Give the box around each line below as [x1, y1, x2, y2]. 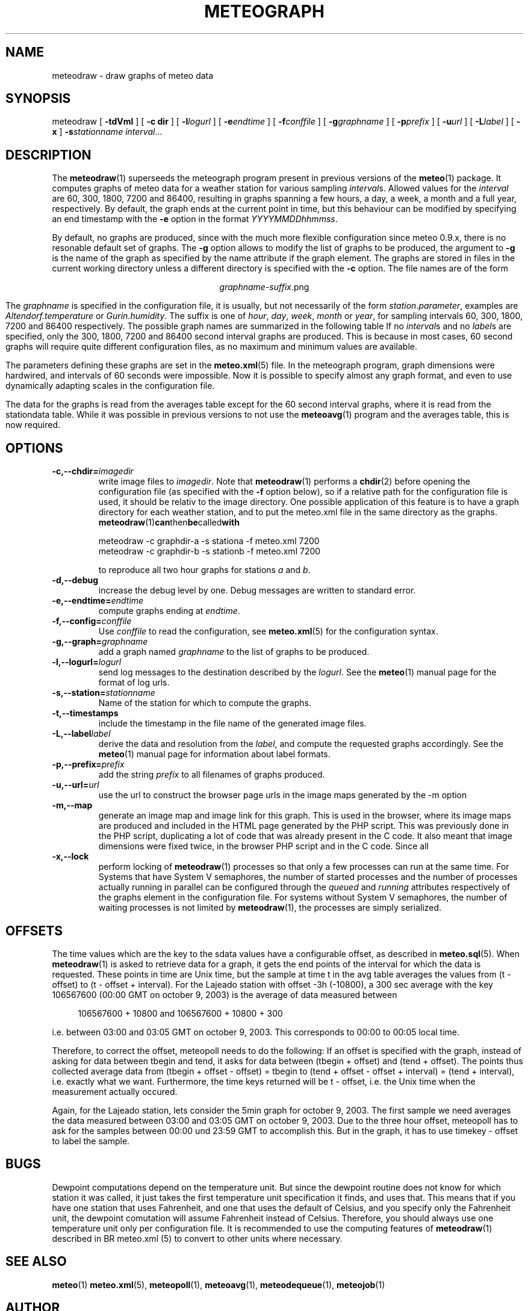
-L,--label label [52, 728, 111, 739]
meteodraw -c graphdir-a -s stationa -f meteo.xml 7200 [98, 536, 320, 547]
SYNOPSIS [5, 91, 71, 107]
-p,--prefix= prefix [52, 759, 125, 770]
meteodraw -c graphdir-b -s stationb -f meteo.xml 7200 [98, 546, 321, 557]
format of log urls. [98, 677, 170, 688]
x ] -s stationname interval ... [52, 126, 163, 137]
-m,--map [52, 800, 93, 811]
